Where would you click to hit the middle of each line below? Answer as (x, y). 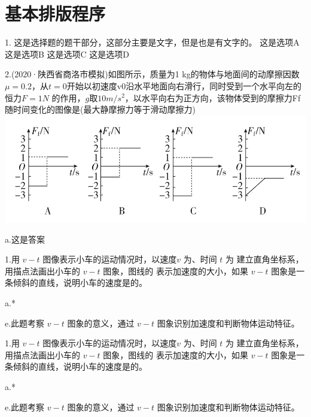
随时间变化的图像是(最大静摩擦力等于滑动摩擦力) (100, 109)
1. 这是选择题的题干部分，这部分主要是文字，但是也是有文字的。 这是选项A (152, 42)
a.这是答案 (25, 239)
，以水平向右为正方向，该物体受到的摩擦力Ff (213, 97)
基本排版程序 (55, 13)
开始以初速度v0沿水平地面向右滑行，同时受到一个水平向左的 (184, 85)
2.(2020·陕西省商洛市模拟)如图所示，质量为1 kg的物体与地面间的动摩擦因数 (152, 74)
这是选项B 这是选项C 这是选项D (67, 54)
